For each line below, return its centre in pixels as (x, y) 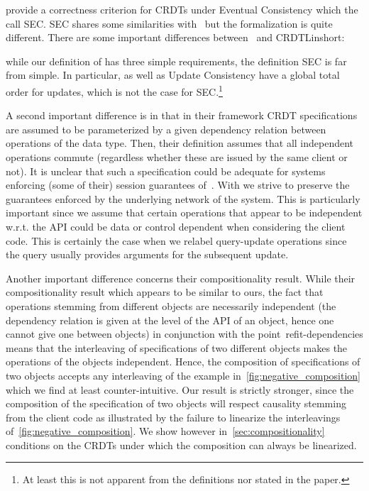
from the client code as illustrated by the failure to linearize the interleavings (173, 417)
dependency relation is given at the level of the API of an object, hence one (170, 320)
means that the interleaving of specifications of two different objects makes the (177, 347)
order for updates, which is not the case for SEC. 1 (114, 90)
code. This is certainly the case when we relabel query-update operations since (176, 240)
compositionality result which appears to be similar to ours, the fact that (165, 292)
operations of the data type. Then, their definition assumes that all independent (180, 143)
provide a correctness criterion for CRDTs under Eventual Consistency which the (182, 9)
